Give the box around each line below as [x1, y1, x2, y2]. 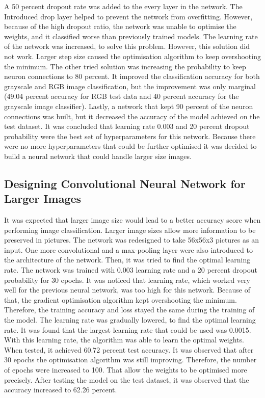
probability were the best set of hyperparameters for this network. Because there [4, 130, 256, 141]
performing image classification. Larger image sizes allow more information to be [4, 224, 256, 235]
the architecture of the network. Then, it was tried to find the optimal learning [4, 254, 251, 265]
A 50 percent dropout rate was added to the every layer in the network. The [4, 1, 243, 11]
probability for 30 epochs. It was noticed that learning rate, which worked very [4, 274, 251, 285]
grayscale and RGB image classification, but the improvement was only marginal [4, 81, 256, 91]
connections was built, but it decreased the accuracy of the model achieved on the [4, 111, 260, 121]
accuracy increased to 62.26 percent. [4, 384, 117, 395]
